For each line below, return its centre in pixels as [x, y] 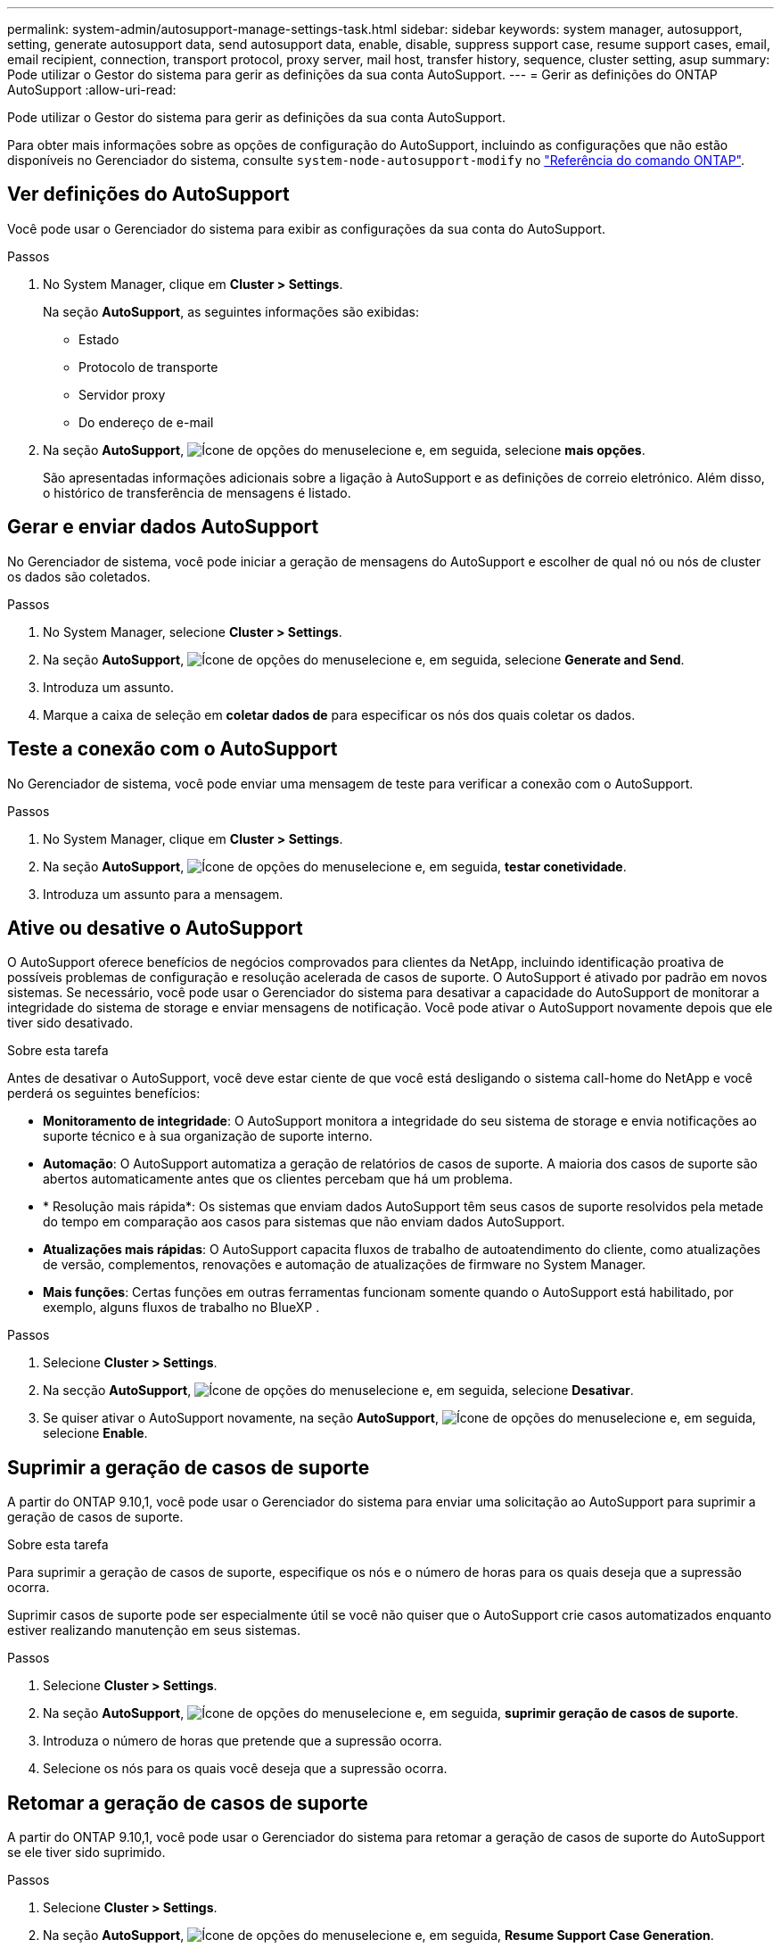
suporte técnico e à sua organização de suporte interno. [208, 1136]
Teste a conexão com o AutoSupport [173, 749]
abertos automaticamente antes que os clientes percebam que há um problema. [278, 1179]
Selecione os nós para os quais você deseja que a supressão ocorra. [245, 1769]
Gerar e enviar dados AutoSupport [163, 527]
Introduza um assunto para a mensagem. [163, 894]
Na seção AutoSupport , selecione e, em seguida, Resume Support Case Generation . [378, 1936]
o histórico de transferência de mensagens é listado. [197, 492]
